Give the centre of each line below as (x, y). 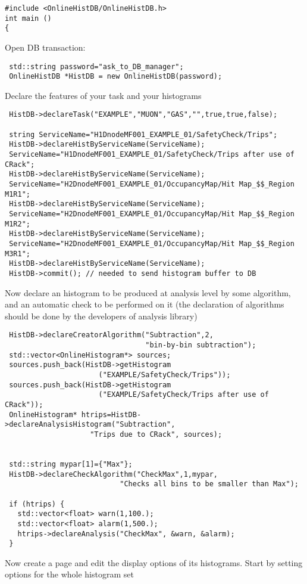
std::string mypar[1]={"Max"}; (71, 464)
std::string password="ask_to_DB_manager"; (96, 66)
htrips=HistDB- (111, 414)
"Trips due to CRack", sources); (156, 434)
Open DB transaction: (45, 47)
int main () (28, 18)
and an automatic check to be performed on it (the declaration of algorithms (145, 304)
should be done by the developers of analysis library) (101, 316)
